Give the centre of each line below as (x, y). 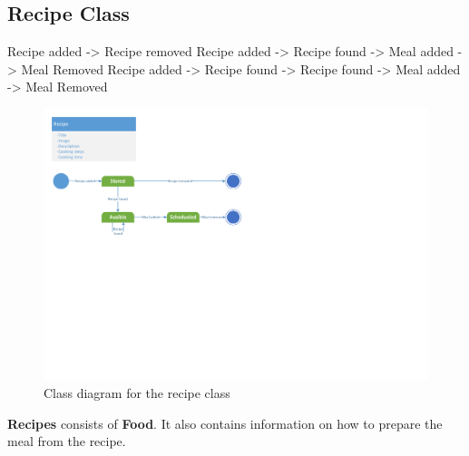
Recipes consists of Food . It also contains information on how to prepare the (225, 423)
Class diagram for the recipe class (137, 392)
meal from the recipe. (67, 441)
